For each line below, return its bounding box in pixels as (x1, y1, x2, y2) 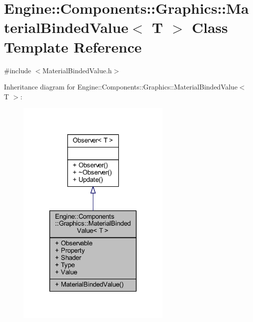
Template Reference (4, 36, 142, 57)
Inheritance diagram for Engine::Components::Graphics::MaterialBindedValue (4, 82, 238, 92)
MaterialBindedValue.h (42, 65, 112, 75)
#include (4, 65, 31, 75)
